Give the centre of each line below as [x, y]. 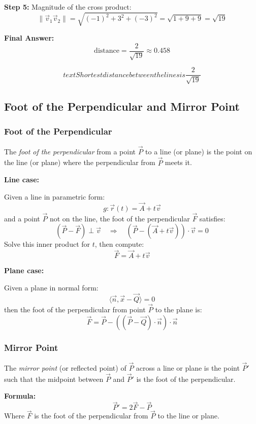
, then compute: [119, 244]
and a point [22, 218]
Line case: [22, 180]
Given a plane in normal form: [51, 287]
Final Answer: [29, 38]
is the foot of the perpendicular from [91, 416]
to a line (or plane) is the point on [199, 151]
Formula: [20, 396]
